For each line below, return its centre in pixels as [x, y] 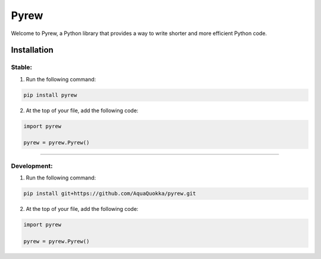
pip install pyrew [50, 95]
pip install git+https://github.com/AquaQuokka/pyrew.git [110, 194]
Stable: [22, 67]
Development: [32, 166]
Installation [32, 50]
